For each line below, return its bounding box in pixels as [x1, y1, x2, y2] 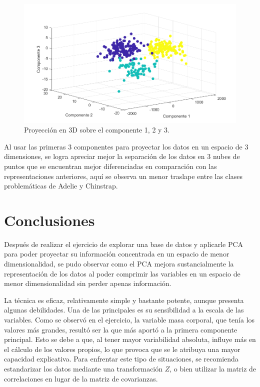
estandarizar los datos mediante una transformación [4, 363, 163, 373]
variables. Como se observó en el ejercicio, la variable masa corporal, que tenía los [4, 314, 255, 324]
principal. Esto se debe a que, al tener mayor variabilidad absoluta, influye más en [4, 334, 256, 344]
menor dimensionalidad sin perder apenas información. [4, 278, 171, 288]
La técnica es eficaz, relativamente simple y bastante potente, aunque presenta [4, 294, 244, 305]
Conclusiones [4, 209, 95, 230]
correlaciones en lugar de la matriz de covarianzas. [4, 373, 158, 383]
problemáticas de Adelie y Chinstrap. [4, 180, 118, 191]
